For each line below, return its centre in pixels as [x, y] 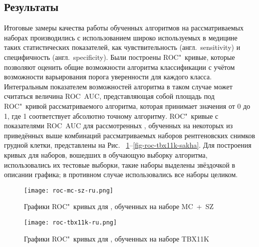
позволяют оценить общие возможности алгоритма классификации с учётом [120, 67]
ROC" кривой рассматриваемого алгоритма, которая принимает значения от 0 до [127, 106]
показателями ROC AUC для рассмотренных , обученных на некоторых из [119, 125]
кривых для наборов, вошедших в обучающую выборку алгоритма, [106, 154]
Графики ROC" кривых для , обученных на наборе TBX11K [117, 238]
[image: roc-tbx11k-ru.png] [71, 222]
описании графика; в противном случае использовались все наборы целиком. [121, 174]
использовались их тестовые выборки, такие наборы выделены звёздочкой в [120, 164]
